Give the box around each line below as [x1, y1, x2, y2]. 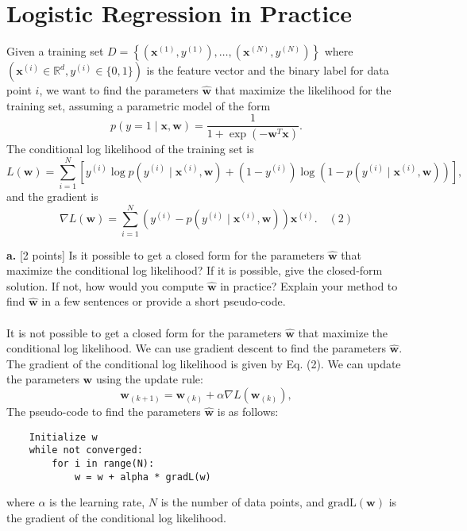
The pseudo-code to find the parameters [6, 403, 201, 419]
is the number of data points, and [160, 494, 325, 510]
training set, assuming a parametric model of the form [6, 97, 271, 114]
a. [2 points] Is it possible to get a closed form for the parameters [6, 246, 325, 263]
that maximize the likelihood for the [214, 82, 392, 98]
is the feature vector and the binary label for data [146, 62, 389, 79]
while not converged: [29, 444, 143, 456]
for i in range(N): [52, 457, 155, 469]
